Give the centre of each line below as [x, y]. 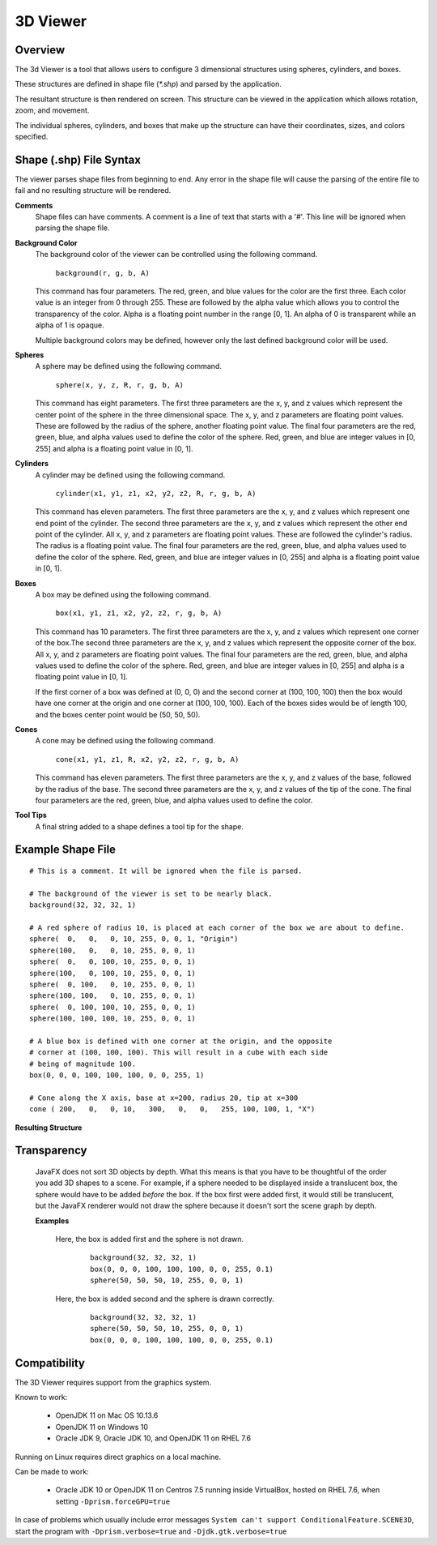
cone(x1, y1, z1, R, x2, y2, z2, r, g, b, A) [147, 759]
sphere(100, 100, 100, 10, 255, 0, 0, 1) [112, 1019]
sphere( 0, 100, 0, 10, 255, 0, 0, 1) [112, 984]
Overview [40, 50]
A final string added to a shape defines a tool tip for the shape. [140, 826]
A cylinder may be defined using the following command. [130, 475]
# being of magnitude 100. [83, 1064]
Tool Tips [31, 815]
